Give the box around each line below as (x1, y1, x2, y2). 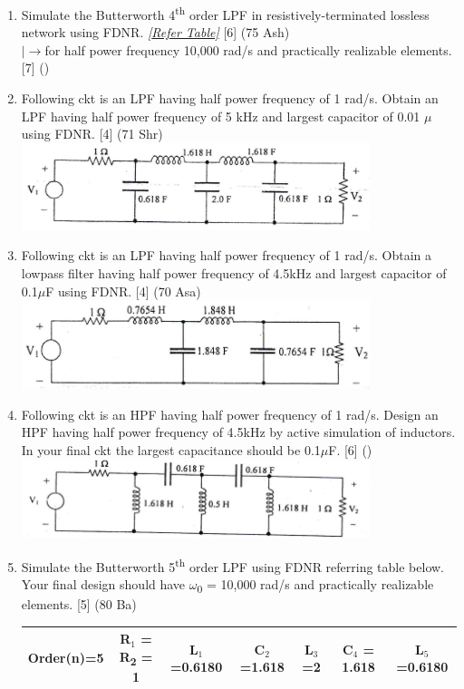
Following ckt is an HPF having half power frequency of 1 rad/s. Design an (21, 404, 439, 423)
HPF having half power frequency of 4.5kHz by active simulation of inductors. (21, 422, 456, 442)
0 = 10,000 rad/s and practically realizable (197, 575, 434, 597)
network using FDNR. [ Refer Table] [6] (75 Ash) (21, 23, 290, 42)
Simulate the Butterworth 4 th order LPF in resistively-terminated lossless (21, 3, 430, 24)
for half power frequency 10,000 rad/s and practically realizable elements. (44, 40, 452, 59)
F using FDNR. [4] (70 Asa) (45, 281, 201, 300)
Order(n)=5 (27, 648, 104, 667)
